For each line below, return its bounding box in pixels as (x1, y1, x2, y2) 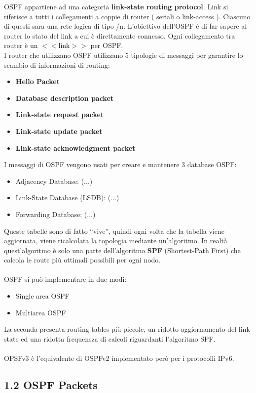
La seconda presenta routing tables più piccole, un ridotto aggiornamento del (4, 324, 237, 334)
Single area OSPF (15, 291, 70, 301)
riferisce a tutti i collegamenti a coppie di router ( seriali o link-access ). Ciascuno (4, 11, 251, 21)
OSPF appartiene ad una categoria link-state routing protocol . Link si (4, 1, 228, 11)
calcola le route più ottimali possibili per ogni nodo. (4, 255, 161, 265)
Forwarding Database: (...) (15, 209, 96, 219)
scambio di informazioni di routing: (4, 59, 110, 70)
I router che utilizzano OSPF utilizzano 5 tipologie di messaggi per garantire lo (4, 49, 243, 60)
